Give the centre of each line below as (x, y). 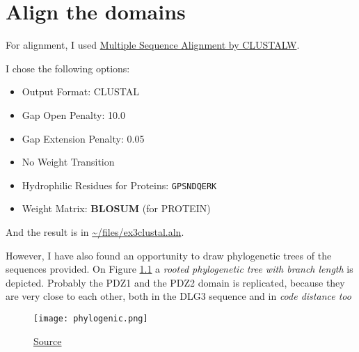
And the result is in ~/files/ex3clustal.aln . (95, 231)
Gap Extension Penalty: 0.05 (83, 138)
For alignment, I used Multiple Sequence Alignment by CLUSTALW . (153, 45)
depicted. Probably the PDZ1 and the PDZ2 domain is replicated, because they (175, 282)
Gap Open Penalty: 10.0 (73, 114)
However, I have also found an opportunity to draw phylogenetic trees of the (169, 255)
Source (48, 341)
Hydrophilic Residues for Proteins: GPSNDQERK (119, 185)
